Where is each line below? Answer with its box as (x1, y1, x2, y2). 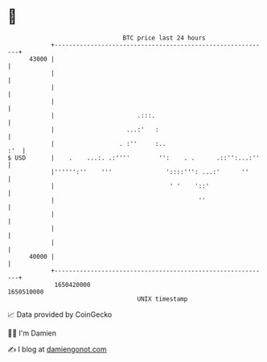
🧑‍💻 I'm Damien (7, 328, 57, 338)
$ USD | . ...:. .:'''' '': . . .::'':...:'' (7, 153, 261, 162)
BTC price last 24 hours (122, 34, 206, 42)
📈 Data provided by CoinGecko (7, 310, 113, 319)
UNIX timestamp (137, 294, 188, 303)
